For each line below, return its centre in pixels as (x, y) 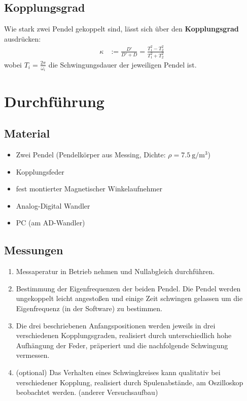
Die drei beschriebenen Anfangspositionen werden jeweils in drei (116, 325)
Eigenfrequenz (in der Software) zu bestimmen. (89, 308)
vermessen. (33, 355)
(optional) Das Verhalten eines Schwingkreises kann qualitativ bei (118, 372)
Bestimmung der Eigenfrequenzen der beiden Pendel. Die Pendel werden (128, 288)
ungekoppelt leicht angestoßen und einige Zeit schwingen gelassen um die (129, 298)
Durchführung (54, 101)
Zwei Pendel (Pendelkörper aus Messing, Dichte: (91, 155)
